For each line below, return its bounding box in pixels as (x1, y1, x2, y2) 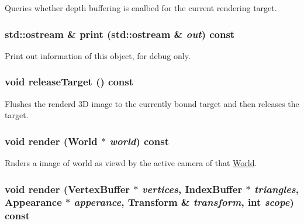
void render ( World (5, 133, 98, 148)
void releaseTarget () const (5, 74, 134, 89)
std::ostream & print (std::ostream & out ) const (5, 26, 235, 41)
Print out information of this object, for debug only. (5, 49, 191, 61)
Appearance (5, 195, 62, 209)
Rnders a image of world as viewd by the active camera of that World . (5, 157, 257, 169)
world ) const (109, 133, 169, 148)
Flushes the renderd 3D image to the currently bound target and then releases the (5, 97, 299, 109)
